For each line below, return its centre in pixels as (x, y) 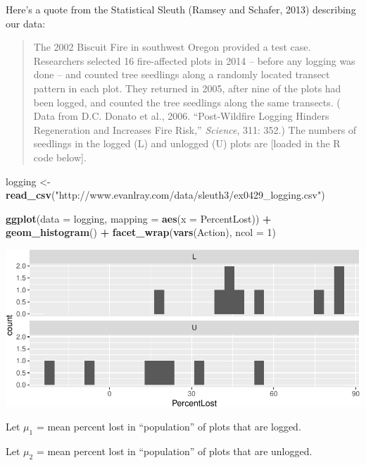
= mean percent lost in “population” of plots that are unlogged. (174, 451)
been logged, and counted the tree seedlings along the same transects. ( (187, 102)
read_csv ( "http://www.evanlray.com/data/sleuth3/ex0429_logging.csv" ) (165, 195)
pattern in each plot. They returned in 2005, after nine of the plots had (187, 88)
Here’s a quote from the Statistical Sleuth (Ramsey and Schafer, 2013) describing (181, 9)
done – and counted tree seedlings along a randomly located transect (182, 74)
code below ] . (60, 157)
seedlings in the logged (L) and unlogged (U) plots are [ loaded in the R (187, 143)
